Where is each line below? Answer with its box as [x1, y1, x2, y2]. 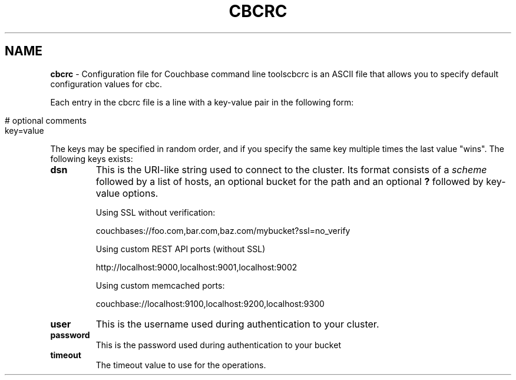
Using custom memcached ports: [95, 280, 225, 290]
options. [122, 187, 158, 199]
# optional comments [5, 115, 87, 125]
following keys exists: [50, 153, 133, 164]
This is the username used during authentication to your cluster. [95, 318, 379, 330]
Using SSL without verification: [95, 207, 216, 217]
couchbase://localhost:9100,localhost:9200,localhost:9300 [95, 298, 325, 309]
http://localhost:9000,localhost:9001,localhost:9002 [95, 262, 297, 272]
